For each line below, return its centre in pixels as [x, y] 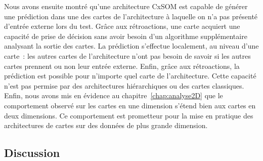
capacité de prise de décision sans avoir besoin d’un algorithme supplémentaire [126, 36]
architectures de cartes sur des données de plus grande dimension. [106, 125]
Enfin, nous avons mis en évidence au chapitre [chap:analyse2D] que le [114, 95]
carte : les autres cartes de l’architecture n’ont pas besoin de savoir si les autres [127, 55]
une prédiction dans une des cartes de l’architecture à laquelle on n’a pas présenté [131, 16]
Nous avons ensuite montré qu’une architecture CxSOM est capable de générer [126, 6]
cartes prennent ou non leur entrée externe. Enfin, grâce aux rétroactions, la [122, 66]
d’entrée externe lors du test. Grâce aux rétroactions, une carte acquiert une [122, 26]
